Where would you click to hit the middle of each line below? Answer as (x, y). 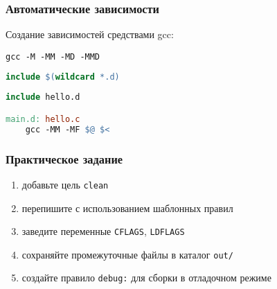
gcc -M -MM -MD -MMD (53, 56)
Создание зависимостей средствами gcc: (90, 34)
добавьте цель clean (65, 184)
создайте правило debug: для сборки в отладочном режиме (146, 278)
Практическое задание (64, 158)
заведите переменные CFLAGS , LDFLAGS (103, 231)
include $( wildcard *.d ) (63, 77)
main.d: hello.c (43, 119)
